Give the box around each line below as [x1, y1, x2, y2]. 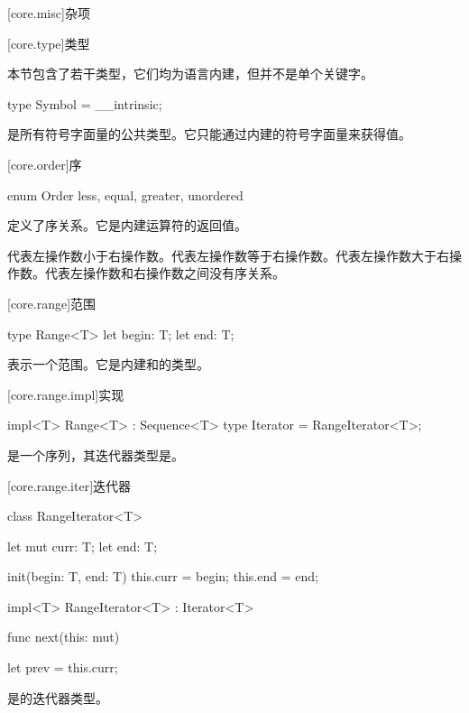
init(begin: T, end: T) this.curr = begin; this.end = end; [7, 567, 318, 586]
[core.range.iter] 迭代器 [7, 476, 132, 495]
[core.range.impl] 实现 [7, 384, 124, 403]
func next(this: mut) [7, 627, 120, 646]
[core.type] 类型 [7, 33, 90, 52]
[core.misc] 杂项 [7, 4, 90, 22]
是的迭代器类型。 [7, 688, 108, 707]
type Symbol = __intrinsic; [7, 94, 162, 113]
